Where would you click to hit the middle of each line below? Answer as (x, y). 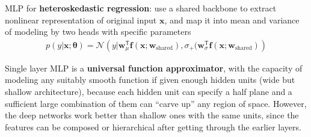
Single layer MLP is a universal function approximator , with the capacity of (154, 68)
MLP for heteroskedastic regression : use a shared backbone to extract (141, 8)
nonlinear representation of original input (81, 20)
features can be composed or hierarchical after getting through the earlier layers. (153, 126)
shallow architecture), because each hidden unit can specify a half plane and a (149, 91)
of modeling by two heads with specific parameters (98, 32)
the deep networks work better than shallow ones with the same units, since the (152, 115)
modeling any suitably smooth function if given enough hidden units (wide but (150, 80)
